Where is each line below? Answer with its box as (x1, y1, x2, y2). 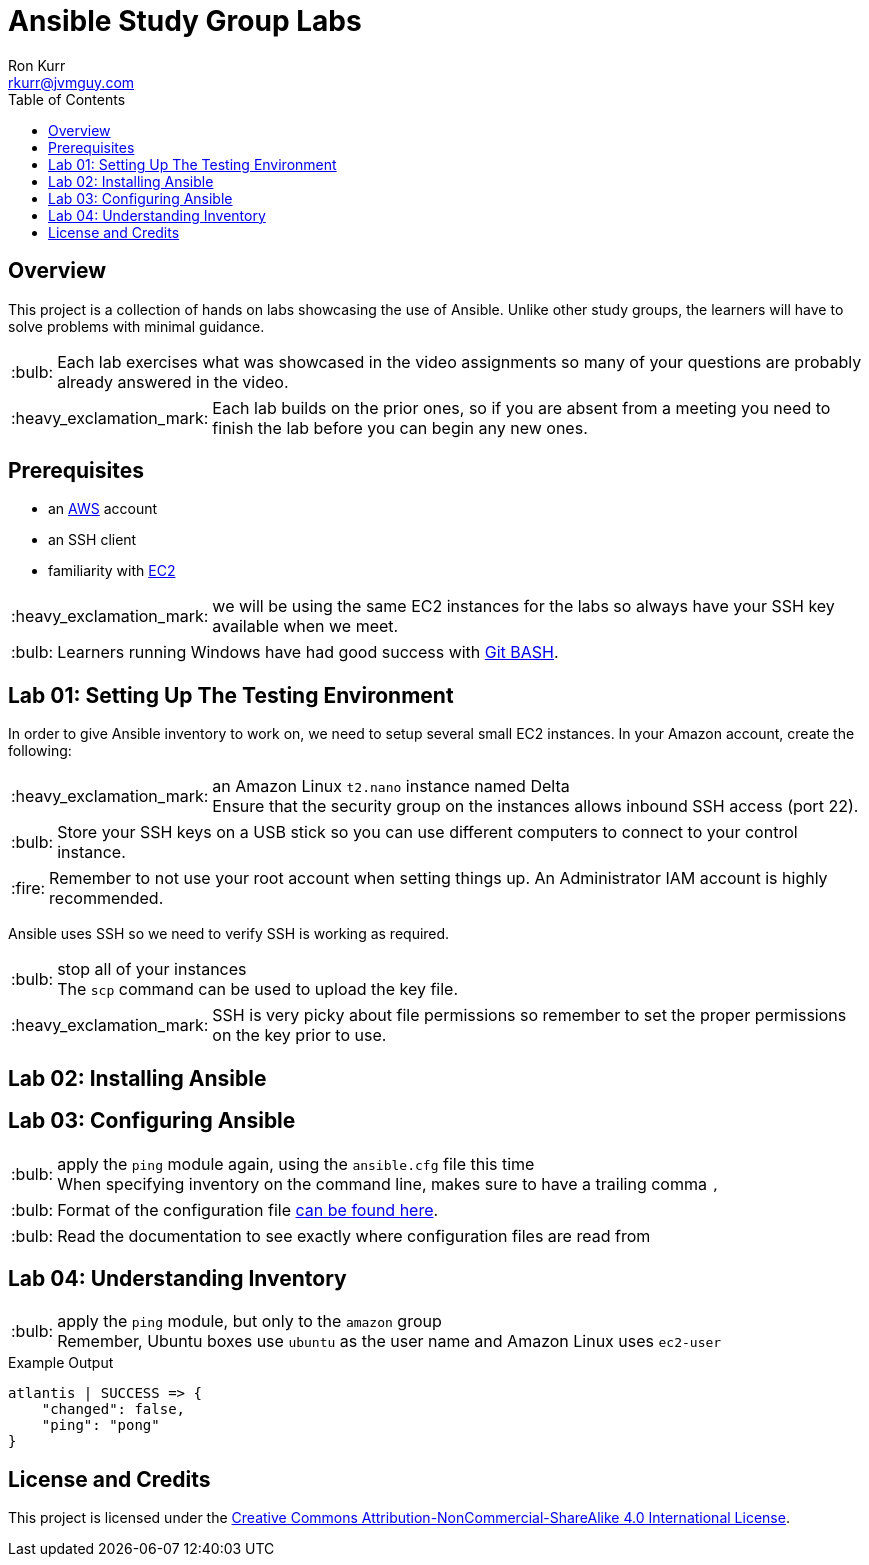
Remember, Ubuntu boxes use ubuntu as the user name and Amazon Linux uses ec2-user (57, 1331, 722, 1352)
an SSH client (48, 531, 137, 549)
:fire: (11, 878, 46, 899)
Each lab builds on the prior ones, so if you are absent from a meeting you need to (212, 397, 831, 418)
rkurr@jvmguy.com (8, 73, 135, 91)
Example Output (8, 1354, 114, 1372)
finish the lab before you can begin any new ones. (212, 417, 588, 438)
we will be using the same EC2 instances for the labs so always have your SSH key (212, 596, 835, 617)
